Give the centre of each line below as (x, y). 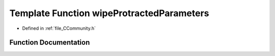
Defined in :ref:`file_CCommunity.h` (59, 28)
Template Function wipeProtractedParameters (109, 13)
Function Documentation (50, 43)
